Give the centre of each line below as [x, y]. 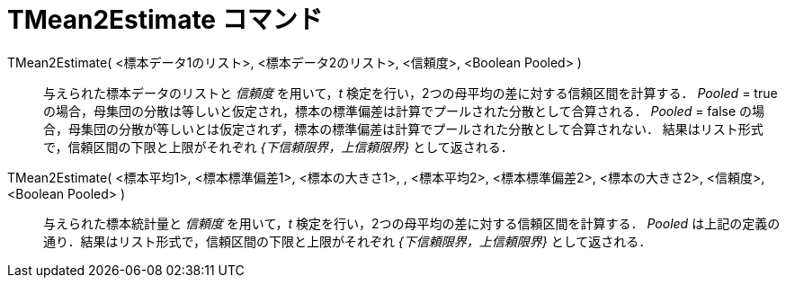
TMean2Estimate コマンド [165, 20]
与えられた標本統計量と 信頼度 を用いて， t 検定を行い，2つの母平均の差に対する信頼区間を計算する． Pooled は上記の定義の [412, 223]
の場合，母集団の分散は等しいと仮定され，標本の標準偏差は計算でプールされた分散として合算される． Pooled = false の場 [404, 111]
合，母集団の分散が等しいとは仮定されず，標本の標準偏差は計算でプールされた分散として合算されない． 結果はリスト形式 [403, 129]
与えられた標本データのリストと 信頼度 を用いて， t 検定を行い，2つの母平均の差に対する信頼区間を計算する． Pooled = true [411, 93]
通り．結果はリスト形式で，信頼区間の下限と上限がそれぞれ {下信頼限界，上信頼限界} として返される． [348, 241]
